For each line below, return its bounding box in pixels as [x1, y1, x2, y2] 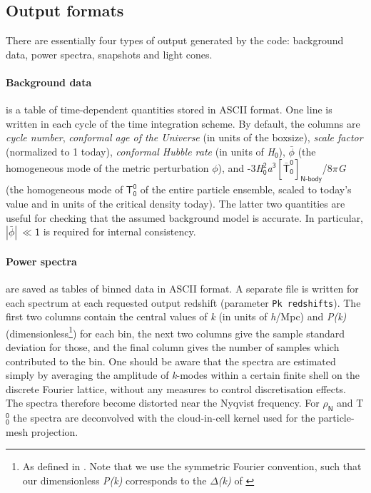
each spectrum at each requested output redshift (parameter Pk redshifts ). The [6, 295, 361, 310]
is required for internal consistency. [43, 224, 196, 239]
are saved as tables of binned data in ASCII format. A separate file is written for [6, 280, 359, 295]
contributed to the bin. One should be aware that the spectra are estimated [6, 353, 336, 368]
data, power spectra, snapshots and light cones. [6, 46, 213, 61]
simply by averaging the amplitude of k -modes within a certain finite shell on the [6, 367, 360, 382]
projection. [31, 424, 78, 439]
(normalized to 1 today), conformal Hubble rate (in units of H [6, 143, 275, 158]
